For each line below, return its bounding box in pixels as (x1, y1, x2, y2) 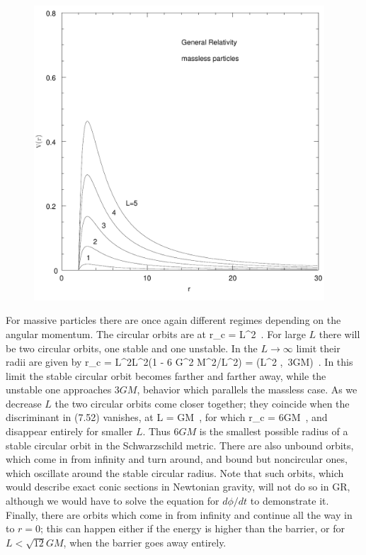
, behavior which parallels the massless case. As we (137, 382, 358, 397)
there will (319, 326, 360, 341)
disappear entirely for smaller (6, 424, 133, 439)
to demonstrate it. (250, 493, 329, 508)
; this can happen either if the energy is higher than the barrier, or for (40, 521, 345, 536)
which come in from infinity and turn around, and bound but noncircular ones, (6, 452, 348, 466)
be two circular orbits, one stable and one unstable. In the (6, 340, 258, 355)
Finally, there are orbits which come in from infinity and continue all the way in (6, 507, 353, 522)
